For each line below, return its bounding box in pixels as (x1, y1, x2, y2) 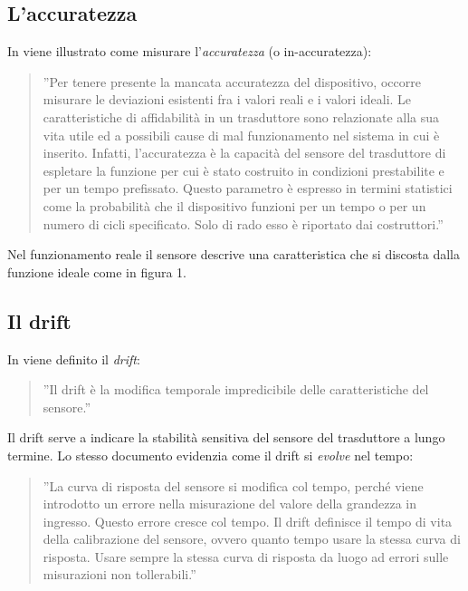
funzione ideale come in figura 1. (7, 262, 186, 281)
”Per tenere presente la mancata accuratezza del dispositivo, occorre (43, 72, 421, 91)
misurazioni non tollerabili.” (43, 565, 196, 584)
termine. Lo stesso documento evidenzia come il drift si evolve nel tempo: (7, 445, 414, 464)
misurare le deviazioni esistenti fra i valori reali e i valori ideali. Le (43, 90, 412, 109)
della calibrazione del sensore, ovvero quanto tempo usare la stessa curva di (43, 529, 461, 548)
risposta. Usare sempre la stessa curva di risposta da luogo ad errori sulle (43, 547, 449, 566)
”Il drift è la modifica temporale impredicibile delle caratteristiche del (43, 380, 429, 399)
